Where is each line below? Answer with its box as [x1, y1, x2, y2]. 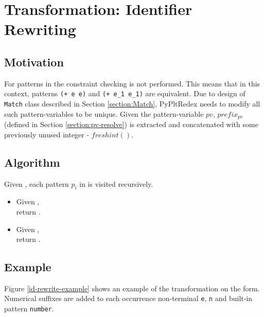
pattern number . [4, 303, 54, 314]
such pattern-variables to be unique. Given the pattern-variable [4, 108, 204, 119]
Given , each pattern [4, 178, 69, 189]
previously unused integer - [4, 129, 90, 139]
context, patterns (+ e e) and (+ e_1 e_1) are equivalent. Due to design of [4, 88, 245, 99]
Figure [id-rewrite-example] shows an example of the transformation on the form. [4, 283, 260, 293]
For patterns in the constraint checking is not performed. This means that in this [4, 78, 260, 89]
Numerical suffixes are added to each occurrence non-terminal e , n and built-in [4, 293, 253, 304]
